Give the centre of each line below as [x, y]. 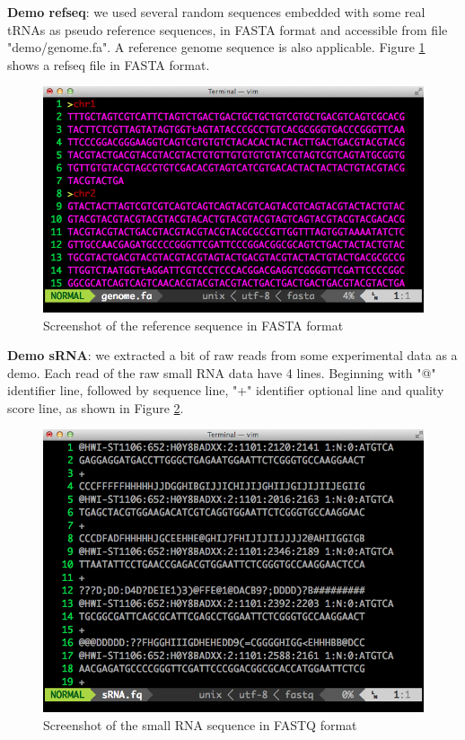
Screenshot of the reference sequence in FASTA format [193, 325]
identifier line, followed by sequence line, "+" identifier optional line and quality [226, 390]
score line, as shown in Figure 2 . [96, 407]
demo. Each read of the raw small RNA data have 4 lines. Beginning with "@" [222, 372]
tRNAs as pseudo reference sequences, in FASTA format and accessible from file [228, 29]
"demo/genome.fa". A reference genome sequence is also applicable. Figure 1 [216, 47]
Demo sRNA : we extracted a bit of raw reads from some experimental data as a [232, 355]
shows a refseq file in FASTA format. [109, 64]
